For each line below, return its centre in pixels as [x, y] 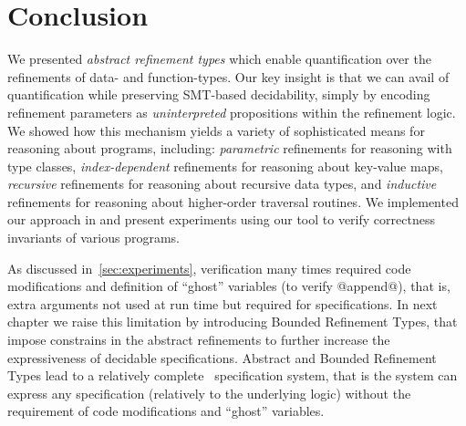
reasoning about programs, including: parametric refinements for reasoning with [230, 148]
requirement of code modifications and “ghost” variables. [166, 411]
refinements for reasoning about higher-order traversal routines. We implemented [233, 201]
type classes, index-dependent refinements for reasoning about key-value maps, [225, 166]
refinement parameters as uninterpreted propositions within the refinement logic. [232, 112]
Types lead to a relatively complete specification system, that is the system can [233, 375]
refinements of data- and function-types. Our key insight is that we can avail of [228, 76]
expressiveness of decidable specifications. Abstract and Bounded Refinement [222, 357]
